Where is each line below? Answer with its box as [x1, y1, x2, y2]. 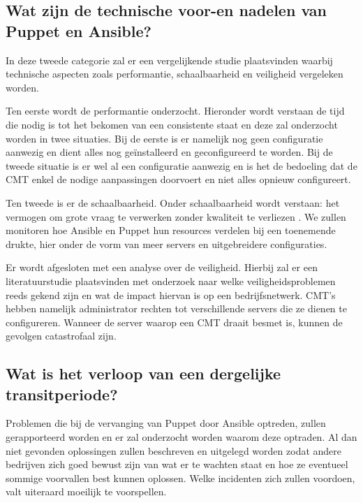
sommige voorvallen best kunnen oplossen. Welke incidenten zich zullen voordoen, [6, 470, 355, 485]
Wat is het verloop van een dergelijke [6, 363, 281, 384]
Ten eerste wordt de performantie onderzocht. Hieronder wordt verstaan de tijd [6, 103, 345, 118]
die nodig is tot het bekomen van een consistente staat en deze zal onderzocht [6, 117, 338, 131]
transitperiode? [6, 383, 118, 404]
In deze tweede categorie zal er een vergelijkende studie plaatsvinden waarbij [6, 52, 333, 67]
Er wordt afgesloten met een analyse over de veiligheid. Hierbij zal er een [6, 260, 318, 275]
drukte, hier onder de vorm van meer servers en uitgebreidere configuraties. [6, 236, 327, 251]
